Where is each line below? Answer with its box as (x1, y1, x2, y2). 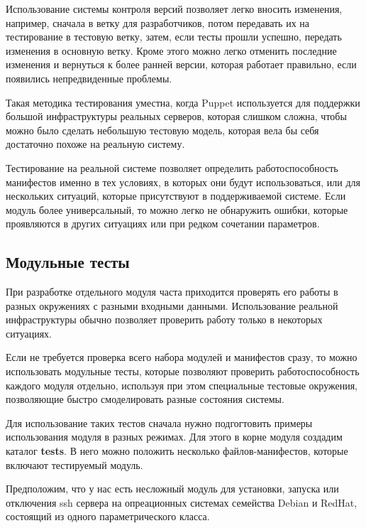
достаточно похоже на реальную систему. (6, 136, 185, 151)
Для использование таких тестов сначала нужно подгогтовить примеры (6, 415, 313, 430)
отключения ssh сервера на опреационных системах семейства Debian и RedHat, (6, 495, 357, 510)
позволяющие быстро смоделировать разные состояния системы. (6, 392, 284, 406)
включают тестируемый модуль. (6, 457, 143, 472)
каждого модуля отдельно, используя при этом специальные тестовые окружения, (6, 377, 357, 392)
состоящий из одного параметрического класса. (6, 509, 210, 524)
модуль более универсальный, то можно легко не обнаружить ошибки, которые (6, 202, 348, 217)
